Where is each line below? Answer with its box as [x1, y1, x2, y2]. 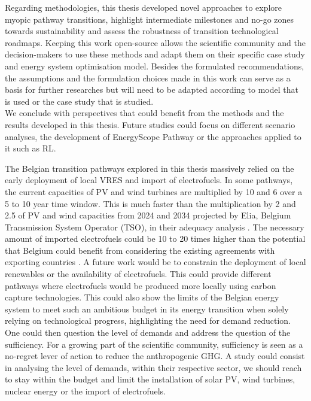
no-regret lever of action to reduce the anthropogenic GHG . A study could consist [5, 350, 305, 362]
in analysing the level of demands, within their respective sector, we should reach [5, 361, 302, 373]
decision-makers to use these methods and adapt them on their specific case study [5, 48, 305, 60]
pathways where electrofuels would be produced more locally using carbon [5, 279, 276, 291]
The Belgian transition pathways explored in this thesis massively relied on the [5, 162, 294, 174]
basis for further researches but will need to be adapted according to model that [5, 83, 298, 96]
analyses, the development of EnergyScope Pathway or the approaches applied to [5, 130, 301, 142]
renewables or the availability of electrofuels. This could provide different [5, 268, 272, 280]
